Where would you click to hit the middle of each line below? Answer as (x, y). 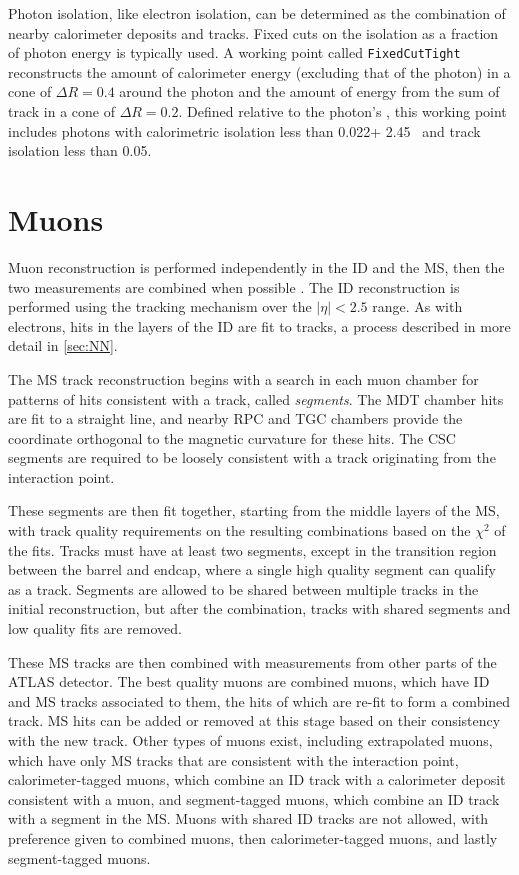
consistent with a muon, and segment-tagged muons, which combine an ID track (254, 798)
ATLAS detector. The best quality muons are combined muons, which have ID (249, 681)
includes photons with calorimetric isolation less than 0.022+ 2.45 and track (244, 130)
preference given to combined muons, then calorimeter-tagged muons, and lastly (253, 837)
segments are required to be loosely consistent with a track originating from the (252, 457)
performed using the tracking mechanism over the (160, 306)
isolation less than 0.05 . (80, 150)
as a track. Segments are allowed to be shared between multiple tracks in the (243, 588)
